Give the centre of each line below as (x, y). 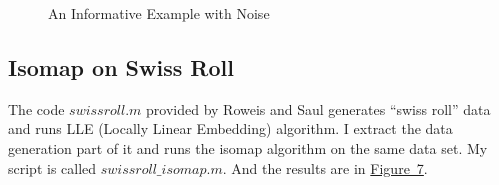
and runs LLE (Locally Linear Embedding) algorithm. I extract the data (230, 128)
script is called (52, 167)
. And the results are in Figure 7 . (325, 167)
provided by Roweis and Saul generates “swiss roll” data (318, 108)
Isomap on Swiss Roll (121, 66)
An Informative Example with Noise (159, 13)
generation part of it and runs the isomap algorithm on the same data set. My (248, 147)
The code (36, 108)
